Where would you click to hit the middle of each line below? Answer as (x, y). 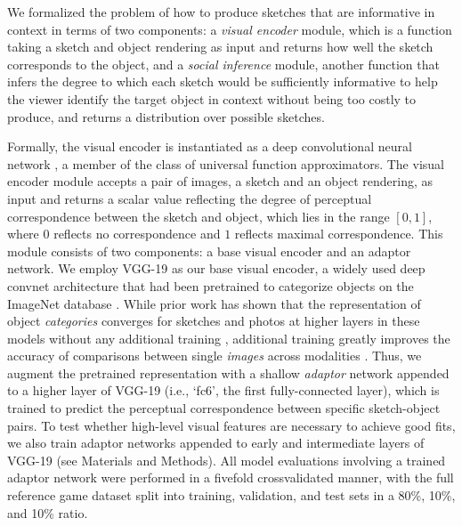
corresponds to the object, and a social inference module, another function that (223, 64)
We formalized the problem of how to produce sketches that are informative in (221, 12)
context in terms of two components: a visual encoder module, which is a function (230, 29)
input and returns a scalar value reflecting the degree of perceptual (190, 198)
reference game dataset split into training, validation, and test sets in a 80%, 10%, (231, 495)
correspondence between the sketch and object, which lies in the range (199, 216)
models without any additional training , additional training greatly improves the (229, 338)
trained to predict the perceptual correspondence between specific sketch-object (224, 408)
